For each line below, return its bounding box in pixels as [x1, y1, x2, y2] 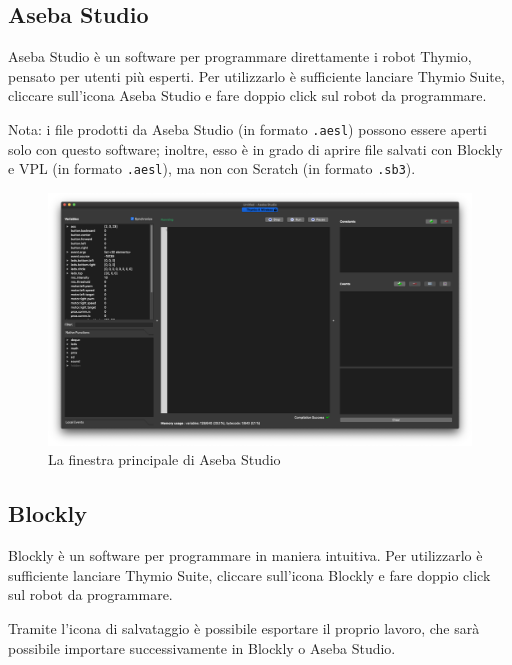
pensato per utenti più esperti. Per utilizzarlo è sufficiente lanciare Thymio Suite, [8, 65, 505, 86]
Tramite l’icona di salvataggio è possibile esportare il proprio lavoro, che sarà [8, 618, 480, 639]
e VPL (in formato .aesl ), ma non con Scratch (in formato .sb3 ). [8, 158, 416, 179]
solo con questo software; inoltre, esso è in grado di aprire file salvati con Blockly [8, 138, 503, 159]
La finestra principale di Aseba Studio [48, 449, 281, 470]
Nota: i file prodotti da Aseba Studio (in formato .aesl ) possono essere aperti [8, 118, 487, 139]
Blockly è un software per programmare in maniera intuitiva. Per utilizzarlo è [8, 545, 483, 566]
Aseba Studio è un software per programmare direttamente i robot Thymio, [8, 46, 472, 67]
